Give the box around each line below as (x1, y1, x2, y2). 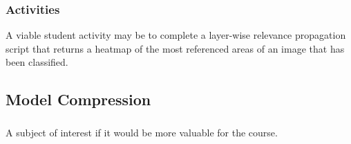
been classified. (6, 55, 68, 69)
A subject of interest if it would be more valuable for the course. (6, 125, 278, 139)
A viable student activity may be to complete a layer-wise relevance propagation (6, 28, 346, 42)
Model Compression (6, 89, 151, 110)
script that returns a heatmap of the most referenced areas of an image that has (6, 41, 345, 55)
